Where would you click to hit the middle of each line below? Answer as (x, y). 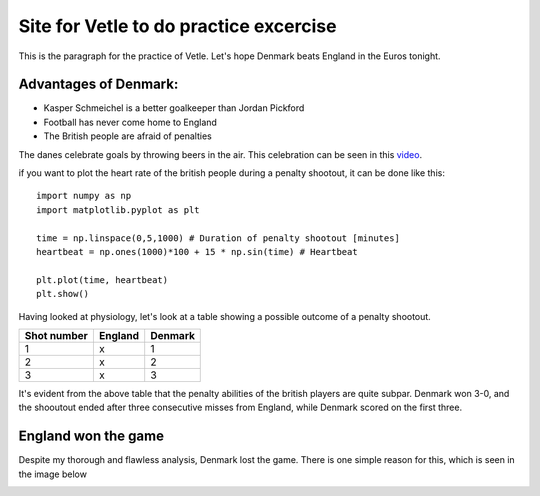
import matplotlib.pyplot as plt (118, 209)
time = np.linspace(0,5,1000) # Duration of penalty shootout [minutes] (218, 238)
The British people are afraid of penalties (127, 136)
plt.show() (63, 294)
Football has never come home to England (130, 122)
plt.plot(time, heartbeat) (102, 279)
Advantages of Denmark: (98, 84)
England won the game (91, 436)
